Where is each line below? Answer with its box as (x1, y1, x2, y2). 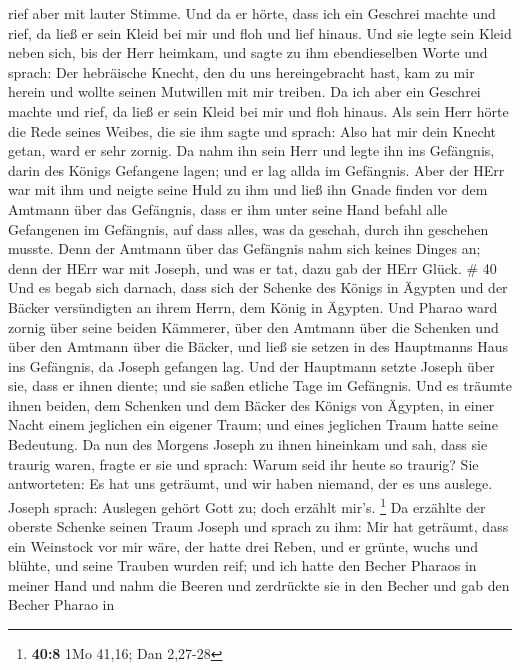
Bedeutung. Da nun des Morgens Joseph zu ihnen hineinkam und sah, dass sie (8, 434, 488, 455)
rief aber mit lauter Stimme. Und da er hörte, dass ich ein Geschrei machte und (8, 3, 496, 23)
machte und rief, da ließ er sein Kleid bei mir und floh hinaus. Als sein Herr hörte (8, 100, 509, 121)
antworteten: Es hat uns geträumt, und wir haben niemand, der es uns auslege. (8, 473, 493, 494)
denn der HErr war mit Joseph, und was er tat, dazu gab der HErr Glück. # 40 (8, 257, 497, 278)
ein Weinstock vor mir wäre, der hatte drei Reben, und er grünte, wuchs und (8, 535, 479, 556)
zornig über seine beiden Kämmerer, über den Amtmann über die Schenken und (8, 316, 499, 337)
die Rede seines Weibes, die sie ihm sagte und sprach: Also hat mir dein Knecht (8, 120, 497, 141)
